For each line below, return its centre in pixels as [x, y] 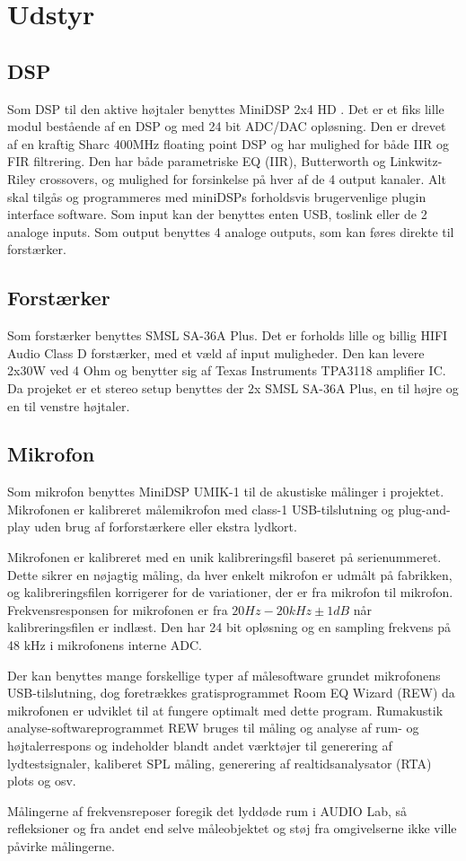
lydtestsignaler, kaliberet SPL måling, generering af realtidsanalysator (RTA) [220, 763]
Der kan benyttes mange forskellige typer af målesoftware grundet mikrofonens [224, 675]
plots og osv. [42, 781]
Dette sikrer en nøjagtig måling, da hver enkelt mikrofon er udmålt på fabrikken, [230, 574]
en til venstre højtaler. [69, 405]
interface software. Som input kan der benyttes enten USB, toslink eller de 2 [217, 214]
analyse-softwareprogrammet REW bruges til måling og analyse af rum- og [213, 728]
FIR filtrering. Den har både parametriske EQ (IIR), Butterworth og [197, 161]
